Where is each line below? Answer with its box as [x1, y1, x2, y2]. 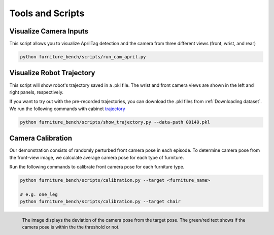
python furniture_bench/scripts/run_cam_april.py [20, 54, 146, 60]
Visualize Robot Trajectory [9, 69, 95, 77]
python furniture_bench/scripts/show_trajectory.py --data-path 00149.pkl [20, 119, 211, 125]
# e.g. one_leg [20, 191, 58, 197]
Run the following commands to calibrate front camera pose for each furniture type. [9, 163, 185, 170]
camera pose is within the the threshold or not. [22, 224, 120, 230]
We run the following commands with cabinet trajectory [9, 106, 125, 112]
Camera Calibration [9, 134, 72, 143]
